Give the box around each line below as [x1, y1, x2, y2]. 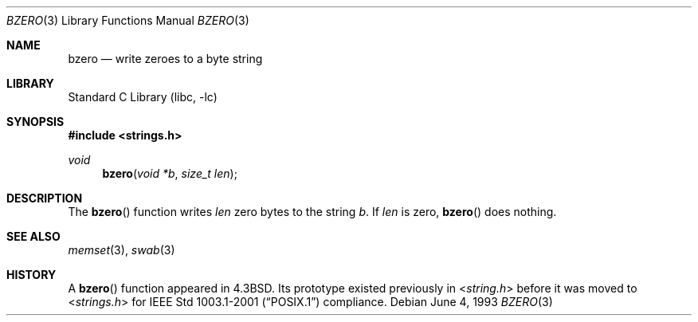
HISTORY [6, 268, 57, 281]
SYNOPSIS [6, 115, 65, 128]
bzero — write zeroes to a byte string [68, 52, 263, 65]
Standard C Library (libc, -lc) [68, 90, 218, 104]
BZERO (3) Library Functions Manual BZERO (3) [6, 14, 249, 27]
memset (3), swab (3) [68, 243, 175, 257]
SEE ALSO [6, 230, 61, 243]
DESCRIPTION [6, 191, 83, 205]
